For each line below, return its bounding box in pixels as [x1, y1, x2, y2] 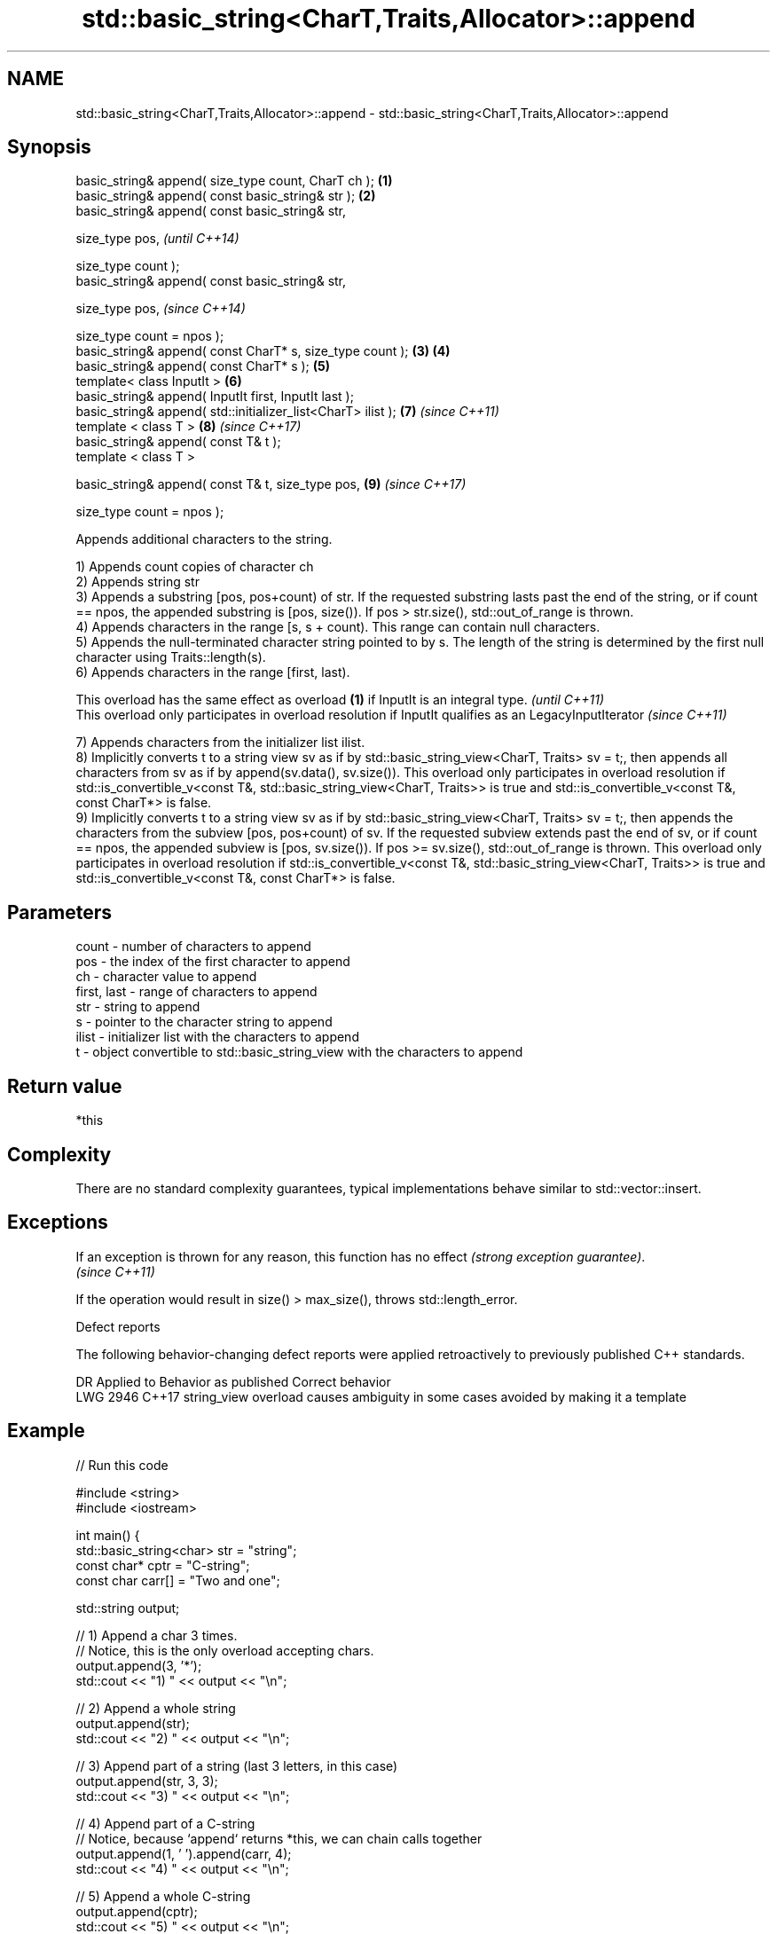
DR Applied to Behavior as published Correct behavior [75, 1373, 391, 1389]
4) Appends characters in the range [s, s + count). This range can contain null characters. [75, 619, 600, 635]
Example [7, 1419, 85, 1443]
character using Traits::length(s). [75, 649, 266, 665]
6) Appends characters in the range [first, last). [75, 664, 350, 680]
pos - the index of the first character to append [75, 954, 350, 970]
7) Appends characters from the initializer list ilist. [75, 735, 365, 751]
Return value [7, 1074, 122, 1097]
